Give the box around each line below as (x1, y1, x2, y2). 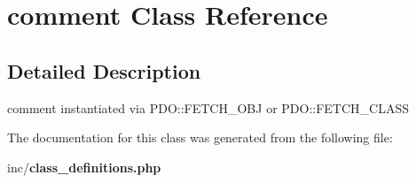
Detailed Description (7, 57, 201, 84)
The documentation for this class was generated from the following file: (7, 128, 393, 147)
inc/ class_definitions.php (7, 157, 161, 176)
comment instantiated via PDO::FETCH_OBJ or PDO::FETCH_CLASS (7, 98, 410, 117)
